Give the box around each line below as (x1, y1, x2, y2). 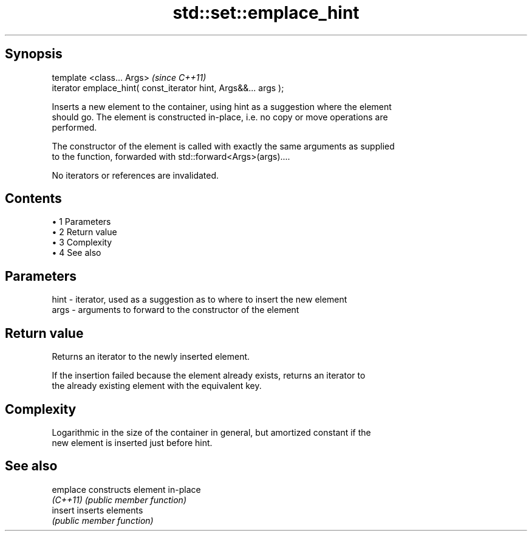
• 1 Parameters (52, 216, 111, 227)
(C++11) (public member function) (52, 494, 186, 505)
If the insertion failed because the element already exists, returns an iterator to (52, 370, 366, 381)
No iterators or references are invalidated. (52, 170, 219, 180)
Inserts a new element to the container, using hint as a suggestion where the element (52, 101, 392, 112)
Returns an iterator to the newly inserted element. (52, 351, 250, 362)
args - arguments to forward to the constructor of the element (52, 304, 299, 315)
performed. (52, 122, 97, 132)
